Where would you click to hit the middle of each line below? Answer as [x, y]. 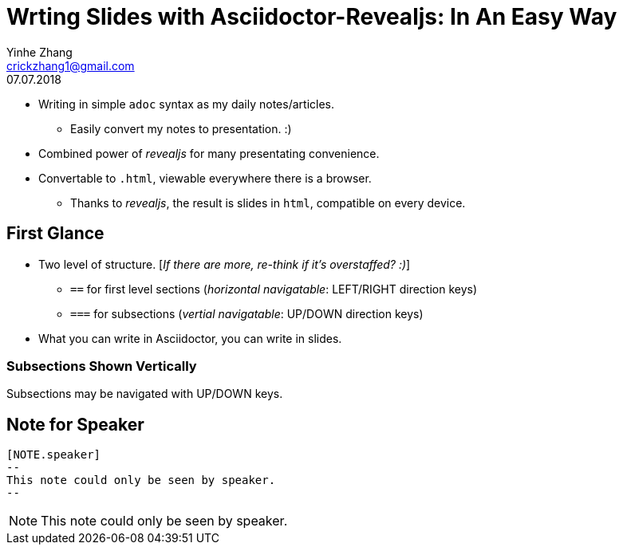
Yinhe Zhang [39, 52]
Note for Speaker [75, 424]
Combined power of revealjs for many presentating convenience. [209, 153]
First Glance [55, 234]
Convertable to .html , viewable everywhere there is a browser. [205, 178]
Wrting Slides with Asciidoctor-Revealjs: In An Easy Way [312, 17]
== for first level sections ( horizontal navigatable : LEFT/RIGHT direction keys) [274, 289]
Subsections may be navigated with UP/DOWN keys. [145, 394]
